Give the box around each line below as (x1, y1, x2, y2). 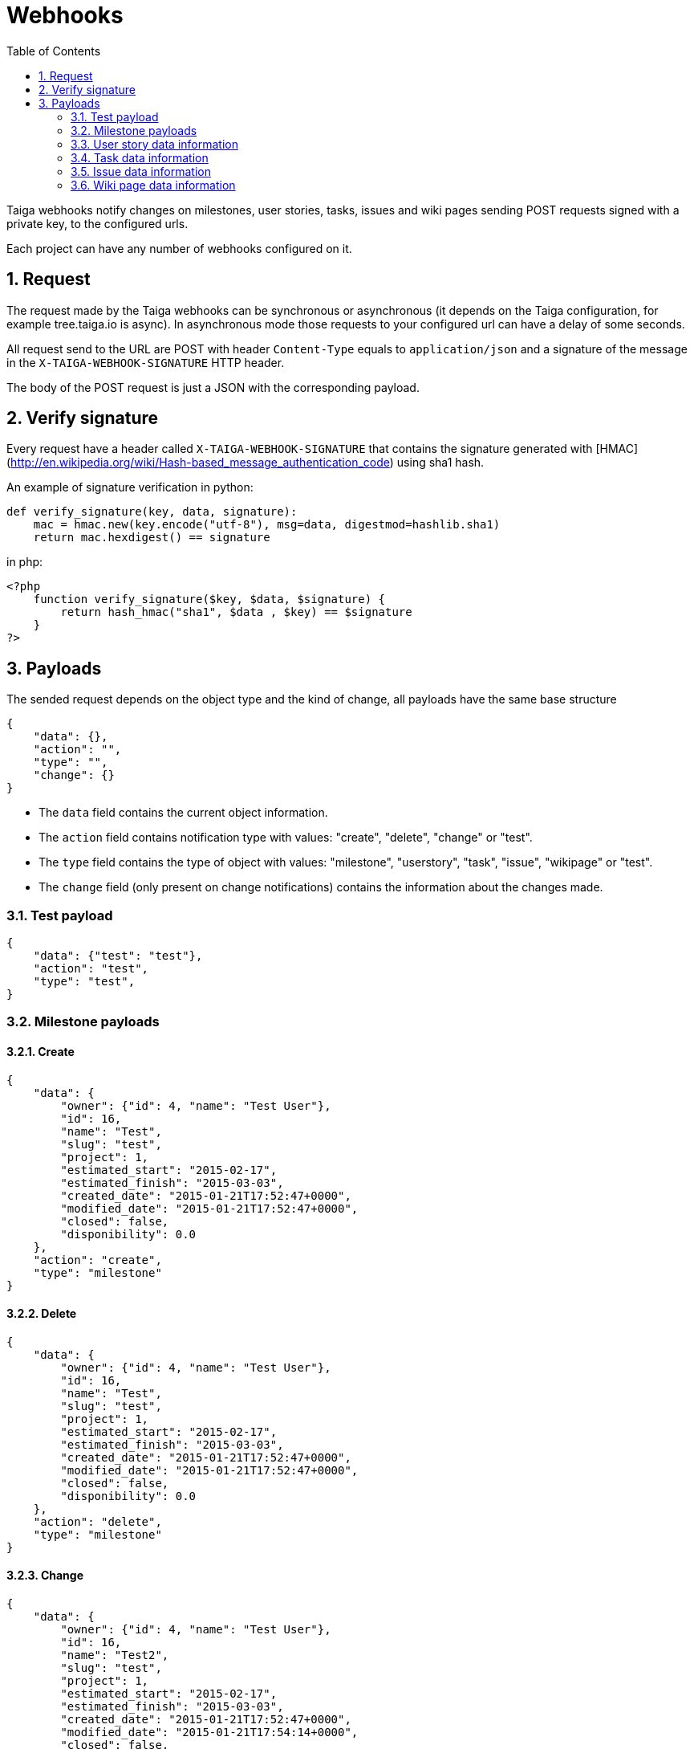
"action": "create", (33, 1253, 162, 1266)
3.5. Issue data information (71, 164, 211, 178)
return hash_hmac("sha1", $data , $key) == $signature (60, 605, 412, 619)
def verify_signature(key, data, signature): (6, 505, 298, 519)
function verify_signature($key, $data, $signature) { (33, 593, 386, 606)
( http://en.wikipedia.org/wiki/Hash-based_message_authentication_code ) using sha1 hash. (6, 455, 485, 470)
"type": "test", (33, 975, 136, 989)
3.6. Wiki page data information (71, 177, 236, 192)
